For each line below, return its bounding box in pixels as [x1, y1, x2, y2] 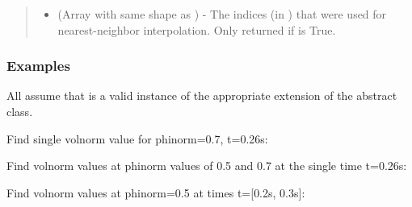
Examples [6, 56, 70, 76]
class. [6, 103, 33, 119]
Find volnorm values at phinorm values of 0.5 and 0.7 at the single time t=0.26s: [6, 157, 407, 174]
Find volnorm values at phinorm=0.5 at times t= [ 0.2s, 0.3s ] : [6, 184, 305, 201]
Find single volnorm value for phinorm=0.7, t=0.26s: [6, 130, 268, 147]
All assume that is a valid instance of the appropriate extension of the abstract [6, 87, 397, 104]
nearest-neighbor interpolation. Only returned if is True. [57, 21, 336, 38]
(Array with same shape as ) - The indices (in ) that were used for [57, 6, 387, 22]
